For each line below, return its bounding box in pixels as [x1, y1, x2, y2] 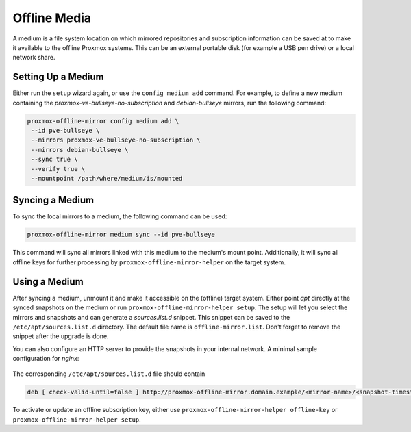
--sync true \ [31, 155, 78, 164]
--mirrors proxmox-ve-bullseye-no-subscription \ [31, 136, 201, 144]
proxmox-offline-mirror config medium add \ [27, 117, 179, 125]
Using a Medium [12, 276, 84, 288]
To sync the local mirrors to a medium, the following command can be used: [12, 212, 227, 220]
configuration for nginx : [12, 355, 79, 363]
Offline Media [12, 10, 92, 25]
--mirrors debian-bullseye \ [31, 146, 129, 153]
